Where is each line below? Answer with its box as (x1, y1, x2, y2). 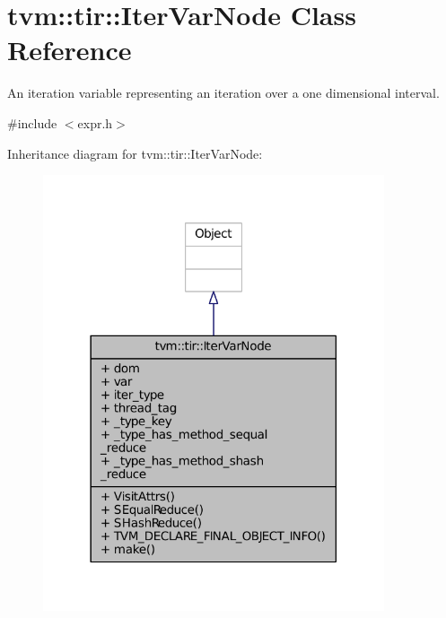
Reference (7, 31, 132, 68)
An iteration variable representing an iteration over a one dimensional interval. (7, 83, 440, 102)
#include (7, 113, 57, 132)
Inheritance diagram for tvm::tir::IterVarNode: (7, 144, 263, 162)
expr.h (77, 113, 113, 132)
